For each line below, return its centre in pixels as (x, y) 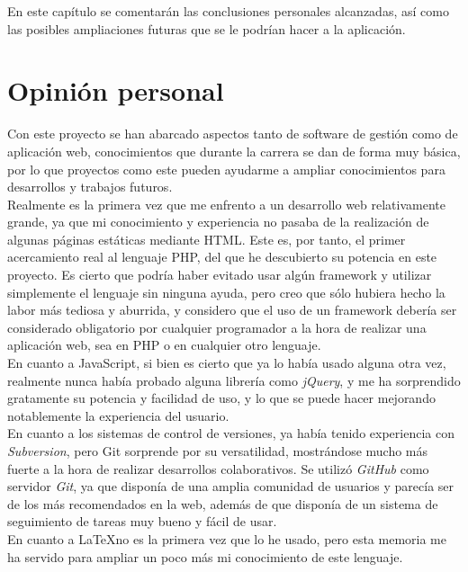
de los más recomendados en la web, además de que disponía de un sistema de (223, 503)
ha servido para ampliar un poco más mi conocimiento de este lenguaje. (205, 556)
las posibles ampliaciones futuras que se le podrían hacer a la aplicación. (207, 28)
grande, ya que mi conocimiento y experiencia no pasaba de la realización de (218, 222)
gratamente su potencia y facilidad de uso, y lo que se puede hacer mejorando (221, 398)
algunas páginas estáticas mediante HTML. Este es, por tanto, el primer (207, 239)
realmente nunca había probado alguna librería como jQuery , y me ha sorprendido (234, 380)
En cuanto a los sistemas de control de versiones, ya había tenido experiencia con (231, 433)
